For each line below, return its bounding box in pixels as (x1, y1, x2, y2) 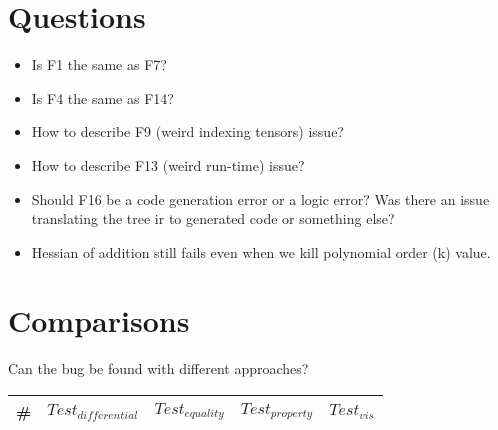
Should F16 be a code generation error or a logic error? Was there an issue (31, 188, 490, 209)
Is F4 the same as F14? (31, 87, 174, 108)
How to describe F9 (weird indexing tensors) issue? (31, 121, 344, 142)
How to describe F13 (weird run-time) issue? (31, 154, 305, 175)
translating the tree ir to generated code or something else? (31, 208, 395, 229)
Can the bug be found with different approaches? (8, 358, 309, 379)
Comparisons (8, 300, 190, 341)
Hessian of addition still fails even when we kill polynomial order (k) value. (31, 241, 491, 262)
